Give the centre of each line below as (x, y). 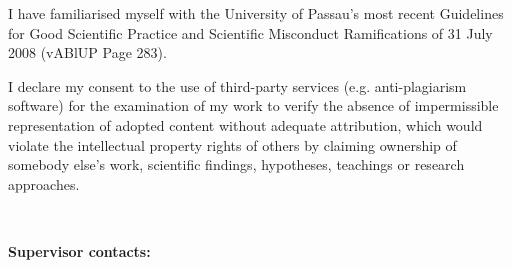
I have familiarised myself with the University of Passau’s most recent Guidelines (256, 13)
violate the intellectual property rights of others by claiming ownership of (232, 144)
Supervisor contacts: (79, 250)
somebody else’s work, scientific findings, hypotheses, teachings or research (236, 164)
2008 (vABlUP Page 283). (87, 52)
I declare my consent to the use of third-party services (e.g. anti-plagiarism (237, 85)
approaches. (44, 183)
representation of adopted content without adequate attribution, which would (245, 124)
